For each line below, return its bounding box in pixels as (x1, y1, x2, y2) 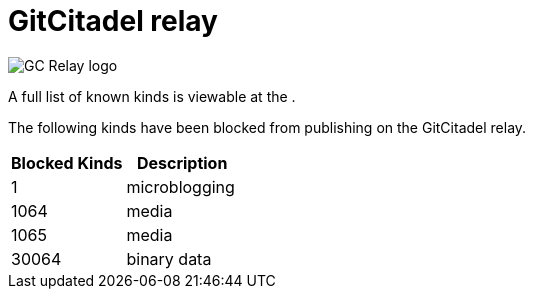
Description (136, 152, 228, 173)
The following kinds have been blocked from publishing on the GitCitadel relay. (8, 118, 527, 136)
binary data (126, 248, 212, 269)
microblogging (126, 176, 235, 197)
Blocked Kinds (11, 152, 123, 173)
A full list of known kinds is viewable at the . (8, 87, 296, 105)
